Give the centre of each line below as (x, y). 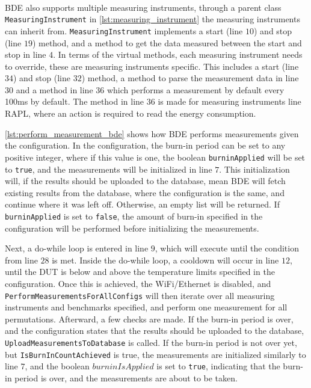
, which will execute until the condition (227, 248)
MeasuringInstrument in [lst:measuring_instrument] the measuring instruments (152, 19)
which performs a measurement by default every (196, 89)
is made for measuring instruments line (229, 101)
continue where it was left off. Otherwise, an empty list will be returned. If (142, 204)
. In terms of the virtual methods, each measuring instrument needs (178, 54)
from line (21, 260)
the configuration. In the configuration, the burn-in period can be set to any (145, 145)
